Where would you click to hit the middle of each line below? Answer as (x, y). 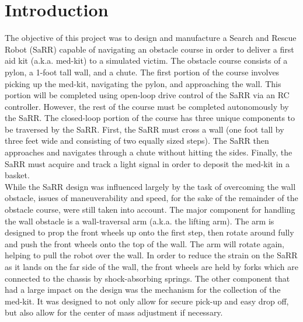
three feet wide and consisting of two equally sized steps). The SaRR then (137, 141)
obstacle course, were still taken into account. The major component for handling (150, 210)
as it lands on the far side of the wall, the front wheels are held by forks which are (152, 266)
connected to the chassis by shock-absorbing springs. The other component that (147, 278)
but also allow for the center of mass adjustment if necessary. (114, 312)
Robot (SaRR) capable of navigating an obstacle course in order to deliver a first (149, 49)
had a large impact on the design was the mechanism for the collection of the (143, 290)
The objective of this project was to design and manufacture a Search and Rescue (151, 38)
